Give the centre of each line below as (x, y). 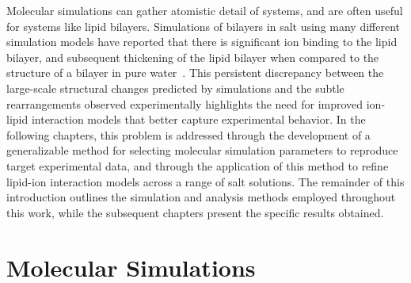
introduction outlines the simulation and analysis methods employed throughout (201, 197)
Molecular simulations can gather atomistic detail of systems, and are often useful (205, 10)
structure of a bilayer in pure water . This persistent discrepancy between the (195, 73)
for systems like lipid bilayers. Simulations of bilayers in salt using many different (203, 26)
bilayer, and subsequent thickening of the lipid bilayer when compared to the (193, 57)
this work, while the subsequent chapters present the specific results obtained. (195, 212)
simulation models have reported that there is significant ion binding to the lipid (202, 42)
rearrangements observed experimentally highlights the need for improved (185, 103)
